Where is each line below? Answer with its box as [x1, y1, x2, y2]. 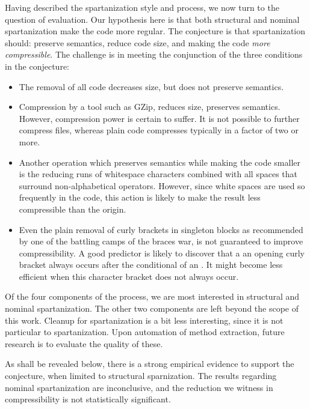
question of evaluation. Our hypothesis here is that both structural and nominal [5, 13, 300, 25]
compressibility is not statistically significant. [5, 393, 171, 405]
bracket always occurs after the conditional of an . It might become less [19, 258, 283, 271]
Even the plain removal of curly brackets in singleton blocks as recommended [19, 223, 303, 235]
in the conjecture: [5, 59, 69, 72]
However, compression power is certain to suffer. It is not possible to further [19, 112, 300, 124]
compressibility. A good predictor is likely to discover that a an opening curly [19, 246, 305, 259]
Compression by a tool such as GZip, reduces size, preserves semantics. [19, 100, 281, 113]
